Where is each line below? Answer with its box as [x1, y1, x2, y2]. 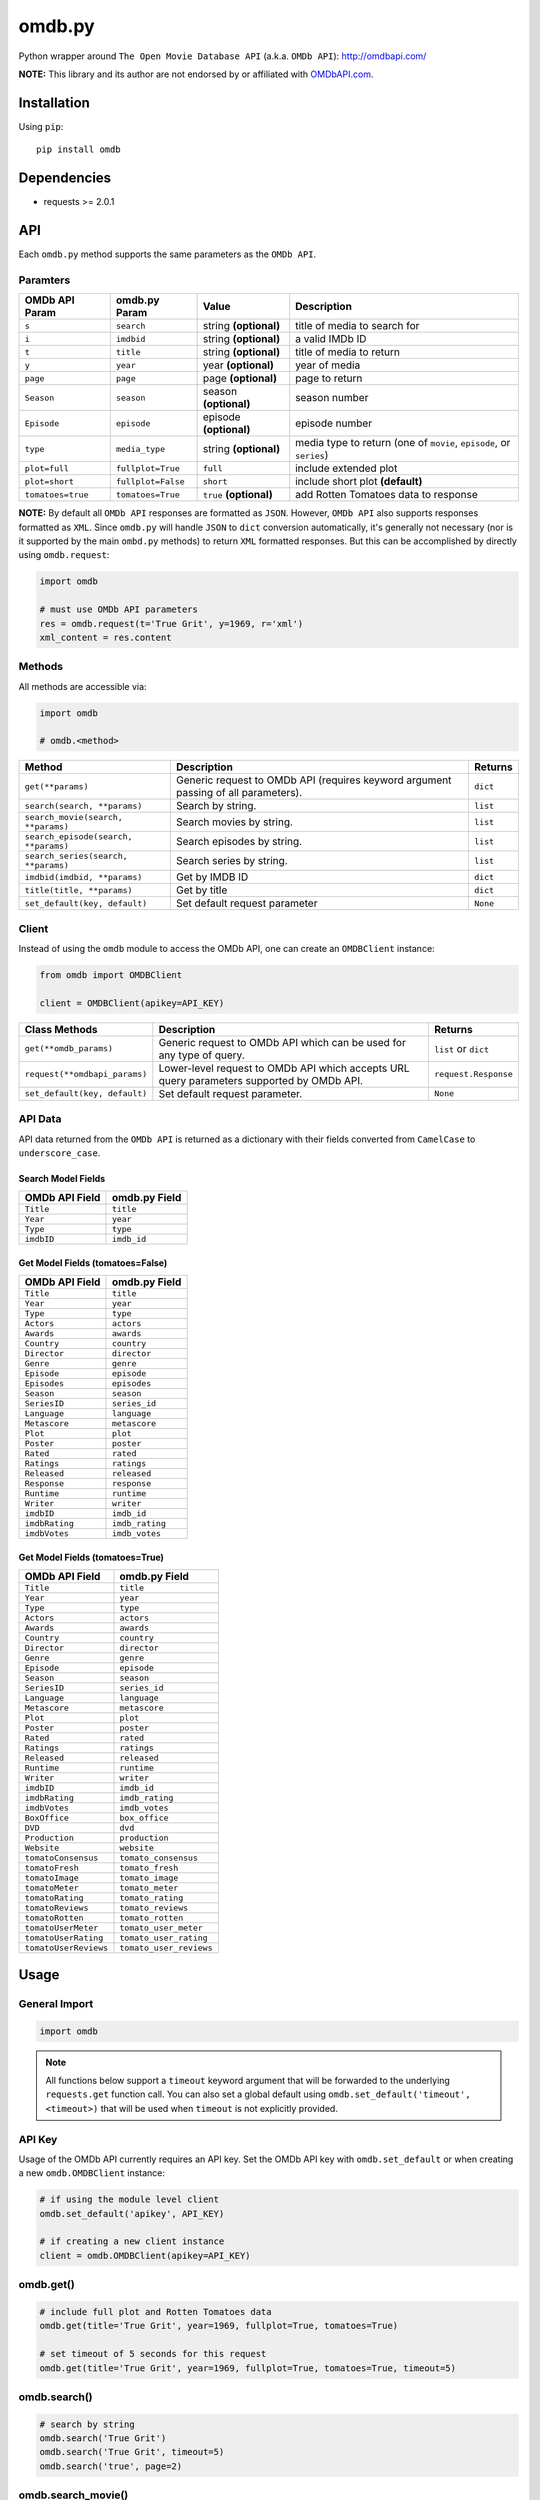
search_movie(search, [24, 812, 124, 823]
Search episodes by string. [175, 835, 303, 849]
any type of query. [158, 1048, 245, 1062]
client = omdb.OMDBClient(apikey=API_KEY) [39, 2250, 251, 2261]
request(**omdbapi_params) [24, 1069, 148, 1080]
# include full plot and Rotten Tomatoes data [39, 2306, 272, 2317]
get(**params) [24, 781, 89, 792]
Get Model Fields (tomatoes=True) [18, 1551, 165, 1564]
